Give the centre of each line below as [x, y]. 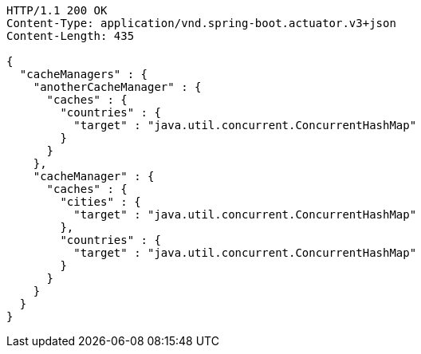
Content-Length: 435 [71, 36]
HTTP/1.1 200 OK [57, 10]
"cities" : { [100, 202]
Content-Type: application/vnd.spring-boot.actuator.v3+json [201, 23]
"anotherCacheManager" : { [117, 87]
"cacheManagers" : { [84, 74]
